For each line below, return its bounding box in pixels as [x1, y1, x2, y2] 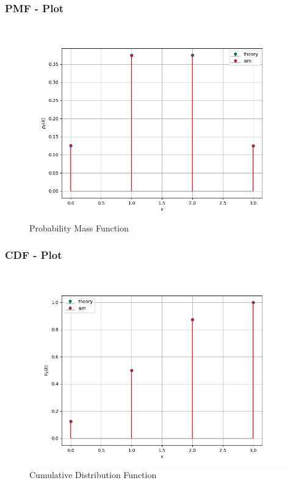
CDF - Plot [5, 247, 62, 263]
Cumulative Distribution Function [29, 468, 157, 481]
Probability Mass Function [29, 221, 129, 234]
